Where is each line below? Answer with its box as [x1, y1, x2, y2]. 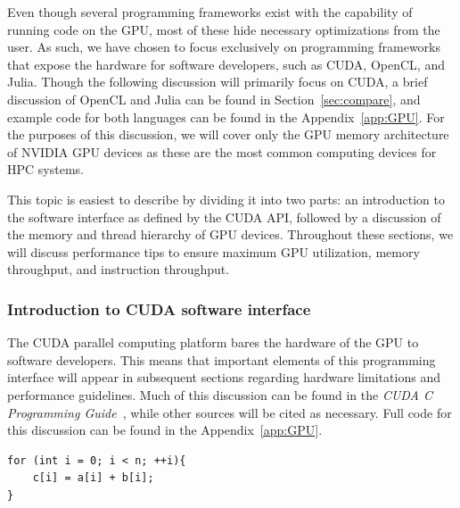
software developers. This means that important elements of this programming [7, 350, 436, 369]
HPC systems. [7, 160, 84, 179]
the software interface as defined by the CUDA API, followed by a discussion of [7, 207, 441, 226]
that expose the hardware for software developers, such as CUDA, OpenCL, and [7, 54, 445, 73]
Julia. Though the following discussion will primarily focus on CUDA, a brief [7, 72, 428, 91]
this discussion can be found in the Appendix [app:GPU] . [7, 421, 323, 439]
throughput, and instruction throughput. [7, 260, 230, 279]
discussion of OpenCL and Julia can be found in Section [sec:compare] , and [7, 89, 421, 108]
